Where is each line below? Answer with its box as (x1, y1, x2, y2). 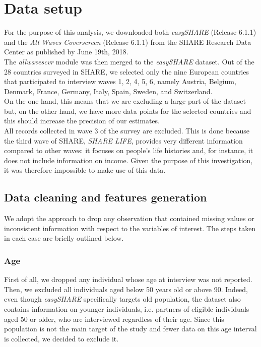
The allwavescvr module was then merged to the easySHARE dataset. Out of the (4, 56, 254, 66)
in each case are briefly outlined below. (4, 233, 124, 243)
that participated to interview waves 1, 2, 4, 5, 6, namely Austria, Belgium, (4, 76, 236, 87)
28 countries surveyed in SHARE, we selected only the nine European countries (4, 66, 249, 77)
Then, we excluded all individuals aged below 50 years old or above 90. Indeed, (4, 284, 248, 294)
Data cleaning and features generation (4, 189, 207, 205)
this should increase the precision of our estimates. (4, 115, 160, 126)
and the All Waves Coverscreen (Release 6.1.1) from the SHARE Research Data (4, 36, 251, 47)
